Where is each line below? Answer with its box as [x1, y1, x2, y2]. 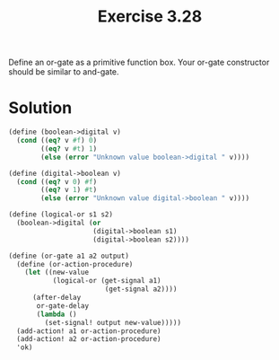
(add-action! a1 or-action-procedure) [16, 326, 162, 336]
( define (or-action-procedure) [16, 259, 134, 268]
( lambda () [36, 310, 77, 319]
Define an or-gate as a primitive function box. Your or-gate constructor [8, 57, 270, 68]
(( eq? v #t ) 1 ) [40, 144, 98, 154]
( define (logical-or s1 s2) [8, 210, 114, 219]
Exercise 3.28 [97, 6, 203, 27]
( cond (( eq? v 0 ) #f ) [16, 177, 98, 186]
